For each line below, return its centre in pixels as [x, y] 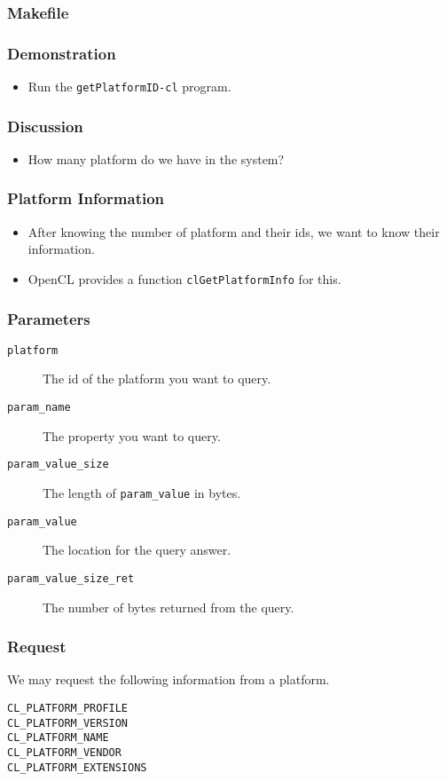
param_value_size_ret [71, 578]
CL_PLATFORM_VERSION [68, 723]
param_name [39, 408]
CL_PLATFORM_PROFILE [68, 708]
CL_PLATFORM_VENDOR [64, 752]
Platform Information [86, 198]
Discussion [45, 126]
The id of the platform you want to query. [157, 379]
